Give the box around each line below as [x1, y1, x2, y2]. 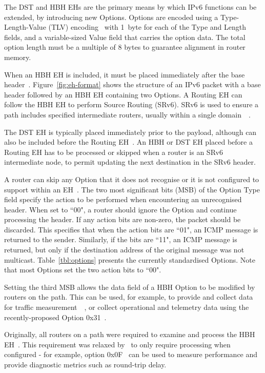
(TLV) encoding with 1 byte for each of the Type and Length [48, 22, 246, 32]
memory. [4, 51, 31, 62]
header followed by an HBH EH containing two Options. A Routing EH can [4, 89, 242, 100]
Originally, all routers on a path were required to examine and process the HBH [4, 329, 255, 340]
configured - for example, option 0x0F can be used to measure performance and [4, 349, 258, 360]
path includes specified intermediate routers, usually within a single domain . [4, 109, 251, 120]
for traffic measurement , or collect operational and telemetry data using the [4, 302, 249, 312]
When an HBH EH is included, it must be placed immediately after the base [4, 69, 245, 80]
